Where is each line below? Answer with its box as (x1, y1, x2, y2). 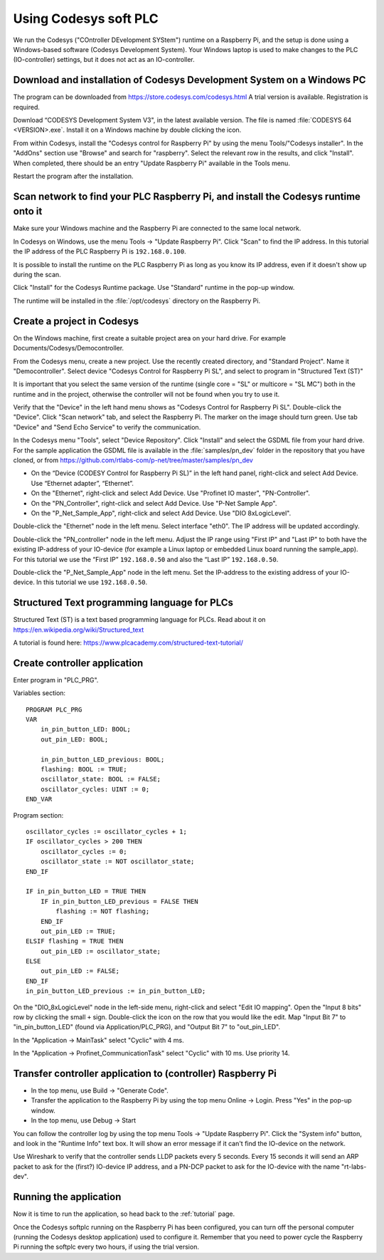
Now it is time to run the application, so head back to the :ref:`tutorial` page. (13, 1209, 235, 1218)
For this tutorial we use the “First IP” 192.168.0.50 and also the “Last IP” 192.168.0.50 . (13, 555, 279, 563)
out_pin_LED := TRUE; (40, 927, 117, 935)
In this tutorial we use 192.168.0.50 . (36, 578, 148, 587)
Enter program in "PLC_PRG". (13, 675, 99, 684)
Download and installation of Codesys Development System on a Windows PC (13, 74, 366, 86)
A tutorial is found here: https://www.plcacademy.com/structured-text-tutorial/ (13, 638, 243, 647)
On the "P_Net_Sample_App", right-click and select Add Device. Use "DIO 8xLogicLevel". (31, 509, 292, 517)
